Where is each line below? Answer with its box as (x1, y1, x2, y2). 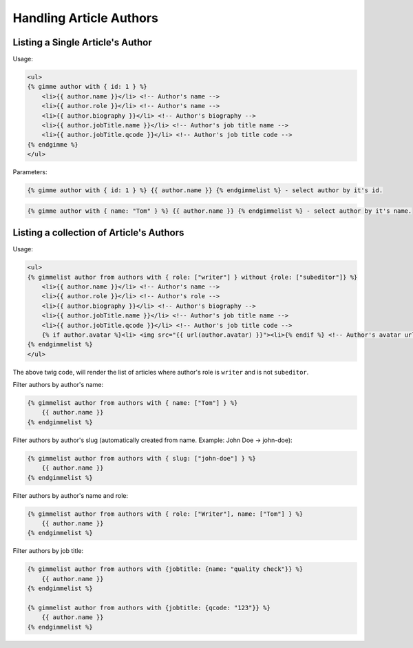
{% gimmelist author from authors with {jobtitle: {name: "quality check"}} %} (27, 565, 304, 573)
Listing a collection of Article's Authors (12, 227, 184, 239)
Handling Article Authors (12, 10, 158, 25)
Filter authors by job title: (12, 547, 84, 555)
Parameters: (12, 168, 47, 176)
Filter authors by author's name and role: (12, 491, 129, 499)
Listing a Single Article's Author (12, 36, 152, 48)
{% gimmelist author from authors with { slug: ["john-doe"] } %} (27, 454, 256, 462)
